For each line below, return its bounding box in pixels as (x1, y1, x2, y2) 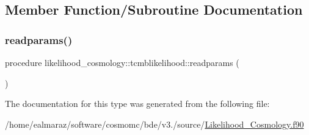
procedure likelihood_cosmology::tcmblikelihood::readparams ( (5, 56, 239, 68)
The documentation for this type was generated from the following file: (5, 97, 270, 110)
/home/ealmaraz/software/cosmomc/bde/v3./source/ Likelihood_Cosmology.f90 (5, 117, 304, 130)
